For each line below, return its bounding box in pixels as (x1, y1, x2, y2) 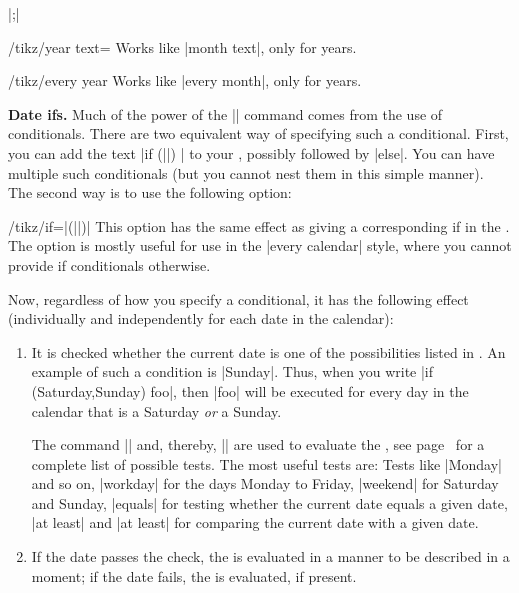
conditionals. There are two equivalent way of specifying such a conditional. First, (8, 123, 509, 144)
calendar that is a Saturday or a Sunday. (31, 400, 282, 421)
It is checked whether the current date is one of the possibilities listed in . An (31, 341, 506, 362)
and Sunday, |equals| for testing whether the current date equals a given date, (31, 492, 508, 513)
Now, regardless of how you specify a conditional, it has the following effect (8, 288, 469, 309)
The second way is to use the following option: (8, 182, 292, 203)
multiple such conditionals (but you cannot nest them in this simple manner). (8, 162, 484, 183)
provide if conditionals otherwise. (8, 254, 211, 275)
